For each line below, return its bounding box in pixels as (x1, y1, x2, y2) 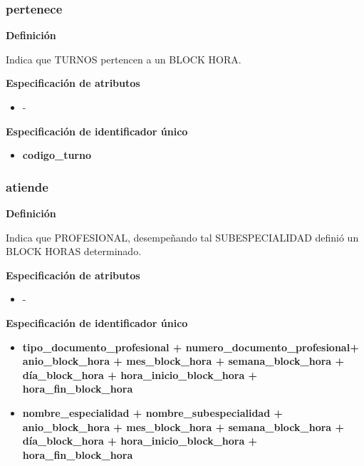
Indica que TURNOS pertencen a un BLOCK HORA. (6, 51, 241, 66)
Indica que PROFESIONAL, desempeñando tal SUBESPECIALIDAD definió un (6, 229, 359, 244)
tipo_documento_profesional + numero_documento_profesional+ (22, 339, 359, 354)
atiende (6, 177, 48, 195)
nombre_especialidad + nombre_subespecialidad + (22, 405, 283, 420)
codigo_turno (22, 147, 91, 162)
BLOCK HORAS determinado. (6, 244, 142, 259)
